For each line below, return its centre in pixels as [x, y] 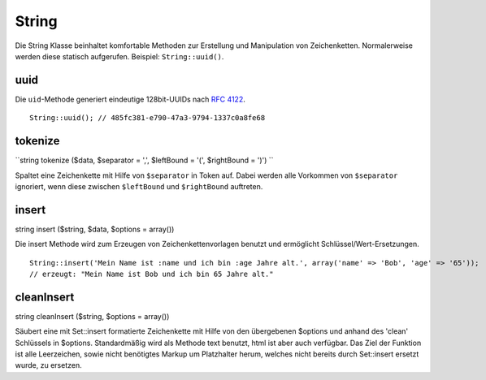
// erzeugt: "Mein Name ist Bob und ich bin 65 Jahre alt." [152, 274]
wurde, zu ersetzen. [48, 365]
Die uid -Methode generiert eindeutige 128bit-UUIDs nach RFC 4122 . [130, 99]
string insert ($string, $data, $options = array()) [95, 229]
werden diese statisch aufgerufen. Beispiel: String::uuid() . [119, 56]
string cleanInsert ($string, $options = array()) [92, 316]
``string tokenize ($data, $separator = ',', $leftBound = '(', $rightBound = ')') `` [144, 160]
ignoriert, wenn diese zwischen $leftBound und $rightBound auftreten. [139, 186]
